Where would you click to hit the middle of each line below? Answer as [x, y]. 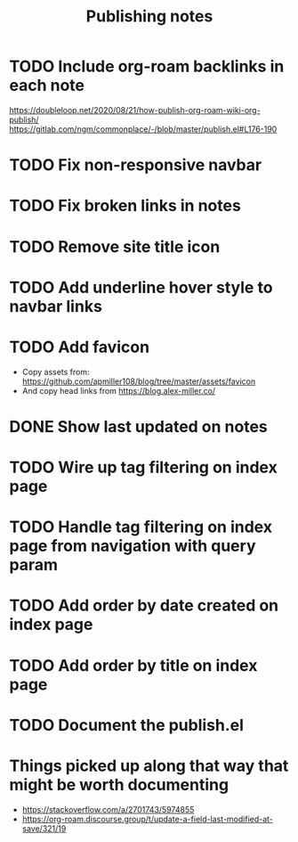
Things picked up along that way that [149, 766]
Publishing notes [149, 16]
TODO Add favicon [79, 347]
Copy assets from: [56, 372]
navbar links [56, 306]
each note [47, 86]
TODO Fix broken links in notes [125, 206]
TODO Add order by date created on [144, 605]
